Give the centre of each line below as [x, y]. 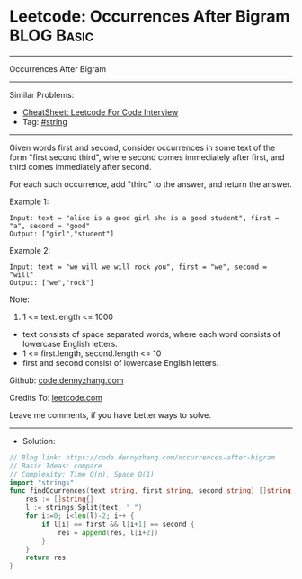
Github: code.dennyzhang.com [67, 380]
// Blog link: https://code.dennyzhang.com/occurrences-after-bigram [142, 457]
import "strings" [42, 483]
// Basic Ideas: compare [56, 466]
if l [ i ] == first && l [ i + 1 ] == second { [118, 524]
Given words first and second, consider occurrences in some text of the [142, 147]
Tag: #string [44, 121]
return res [46, 558]
